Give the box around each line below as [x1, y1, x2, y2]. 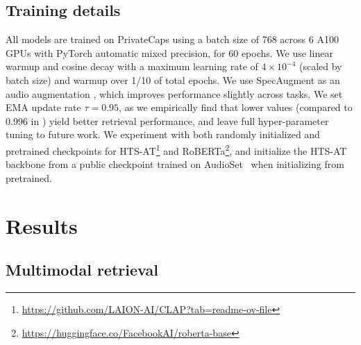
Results [6, 211, 78, 239]
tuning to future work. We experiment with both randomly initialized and [6, 127, 320, 142]
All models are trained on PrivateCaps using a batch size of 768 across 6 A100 [6, 32, 339, 47]
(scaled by [299, 59, 342, 74]
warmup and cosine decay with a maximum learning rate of [6, 59, 258, 74]
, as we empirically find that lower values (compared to [119, 100, 353, 115]
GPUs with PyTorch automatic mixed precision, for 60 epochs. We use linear [6, 45, 333, 60]
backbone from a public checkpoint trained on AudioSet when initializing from [6, 157, 344, 171]
